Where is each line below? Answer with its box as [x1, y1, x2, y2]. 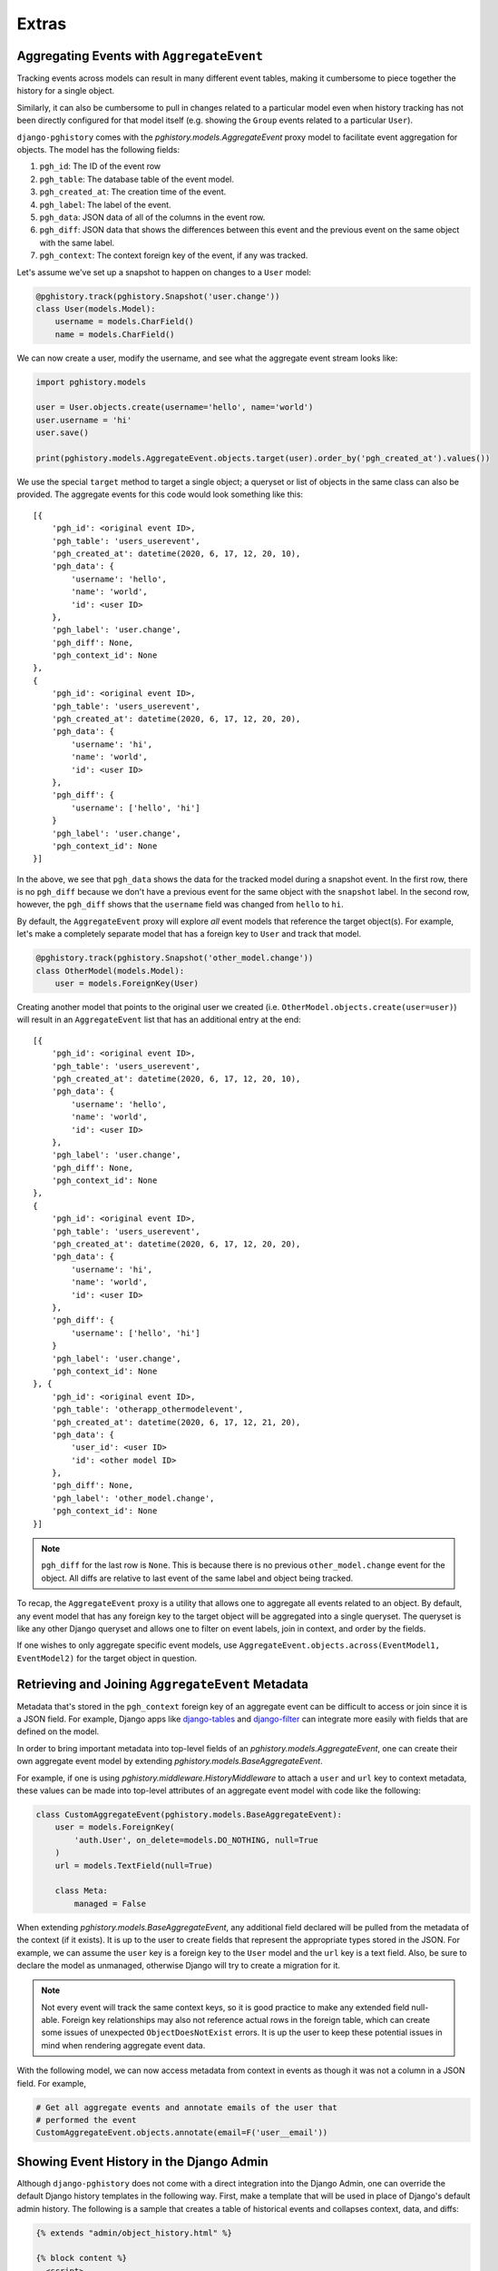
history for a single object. [16, 85, 115, 96]
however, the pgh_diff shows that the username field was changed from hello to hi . [16, 899, 344, 910]
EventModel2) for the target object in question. [16, 1652, 197, 1663]
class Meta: [54, 1886, 109, 1896]
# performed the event [35, 2115, 137, 2125]
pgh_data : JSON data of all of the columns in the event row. [39, 212, 266, 223]
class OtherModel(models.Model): [35, 966, 185, 976]
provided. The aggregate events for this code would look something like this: [16, 489, 304, 500]
